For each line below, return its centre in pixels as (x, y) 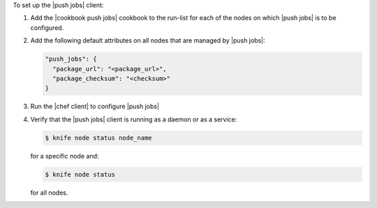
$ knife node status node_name (99, 138)
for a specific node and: (65, 156)
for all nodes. (49, 193)
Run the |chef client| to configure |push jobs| (95, 106)
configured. (47, 27)
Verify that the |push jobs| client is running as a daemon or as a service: (134, 119)
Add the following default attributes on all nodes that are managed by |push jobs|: (148, 40)
